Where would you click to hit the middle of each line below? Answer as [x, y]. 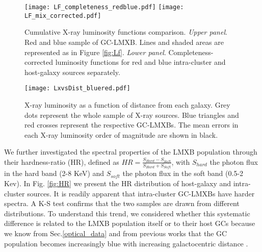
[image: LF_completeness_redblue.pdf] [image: [104, 7]
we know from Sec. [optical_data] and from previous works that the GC [116, 233]
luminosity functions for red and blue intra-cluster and [140, 62]
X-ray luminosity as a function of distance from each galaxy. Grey [127, 104]
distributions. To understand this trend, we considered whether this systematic [127, 213]
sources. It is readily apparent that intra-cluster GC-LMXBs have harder [141, 193]
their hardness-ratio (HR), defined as [62, 161]
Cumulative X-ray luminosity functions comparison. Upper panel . [126, 32]
